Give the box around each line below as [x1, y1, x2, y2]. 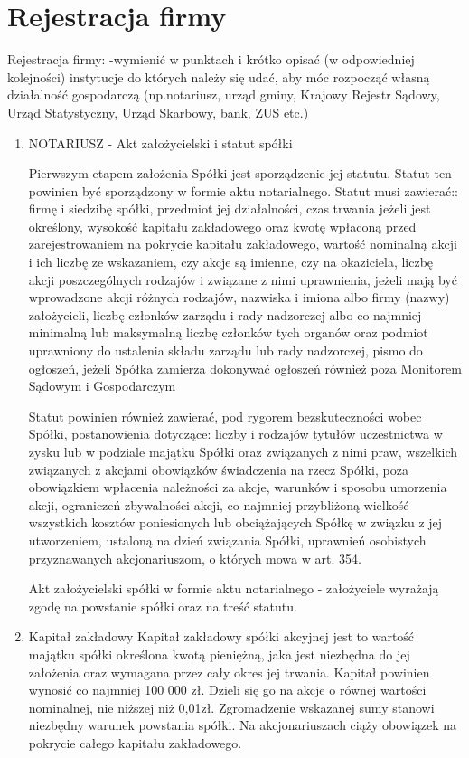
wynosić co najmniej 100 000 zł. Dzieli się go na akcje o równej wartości [28, 680, 427, 699]
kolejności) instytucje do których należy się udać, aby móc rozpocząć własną [7, 67, 430, 86]
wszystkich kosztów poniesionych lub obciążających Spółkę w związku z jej [28, 513, 443, 532]
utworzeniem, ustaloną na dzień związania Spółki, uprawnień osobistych [28, 530, 427, 549]
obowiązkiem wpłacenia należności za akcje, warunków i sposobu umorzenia [28, 478, 447, 497]
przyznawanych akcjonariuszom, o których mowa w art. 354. [28, 548, 361, 567]
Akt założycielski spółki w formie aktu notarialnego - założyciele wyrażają [28, 579, 439, 598]
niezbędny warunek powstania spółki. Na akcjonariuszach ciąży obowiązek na [28, 715, 457, 734]
